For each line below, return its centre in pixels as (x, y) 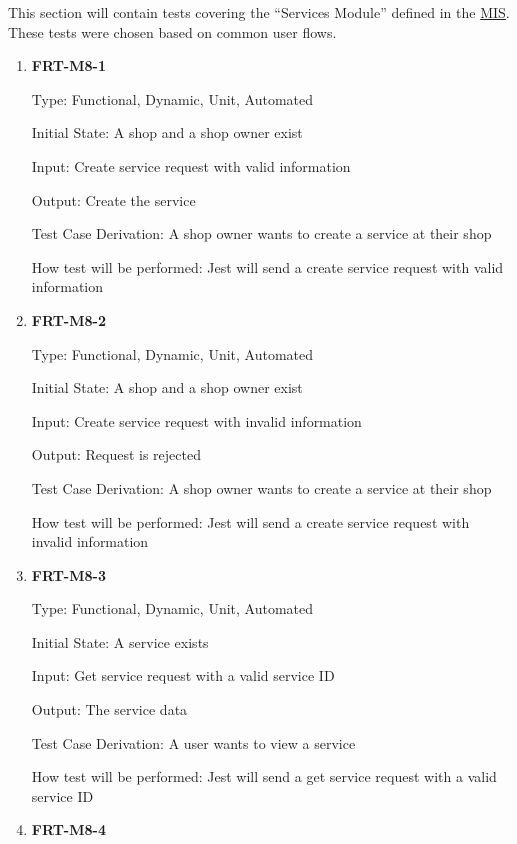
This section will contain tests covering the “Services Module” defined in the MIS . (259, 12)
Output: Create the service (113, 199)
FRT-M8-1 (68, 65)
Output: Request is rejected (116, 454)
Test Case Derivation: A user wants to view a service (193, 742)
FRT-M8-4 (68, 829)
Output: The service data (109, 709)
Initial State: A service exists (120, 641)
